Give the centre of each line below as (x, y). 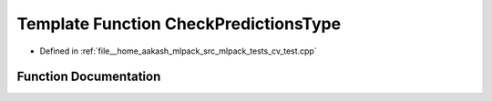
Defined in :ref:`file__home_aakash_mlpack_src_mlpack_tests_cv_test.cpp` (179, 51)
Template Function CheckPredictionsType (179, 24)
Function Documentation (89, 77)
